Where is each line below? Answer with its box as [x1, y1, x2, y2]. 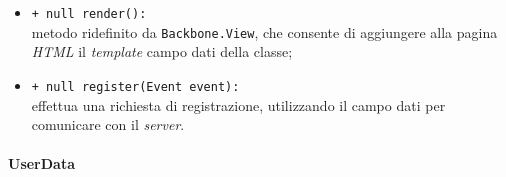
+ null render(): [31, 7, 147, 21]
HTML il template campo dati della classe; [31, 41, 293, 62]
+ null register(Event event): [31, 79, 240, 94]
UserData [8, 153, 76, 174]
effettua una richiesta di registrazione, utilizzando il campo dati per [31, 94, 446, 115]
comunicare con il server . [31, 114, 185, 135]
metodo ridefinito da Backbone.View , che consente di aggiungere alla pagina [31, 21, 498, 42]
